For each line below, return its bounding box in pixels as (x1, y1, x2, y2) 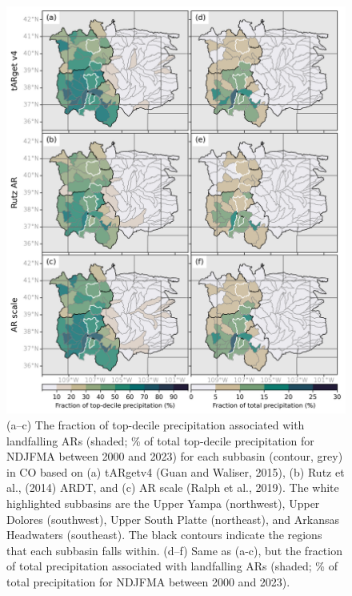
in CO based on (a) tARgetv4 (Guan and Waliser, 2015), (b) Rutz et (6, 463, 345, 480)
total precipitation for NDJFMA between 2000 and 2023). (6, 573, 290, 590)
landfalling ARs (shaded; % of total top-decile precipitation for (6, 432, 314, 449)
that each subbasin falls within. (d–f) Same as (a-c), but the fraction (6, 542, 342, 558)
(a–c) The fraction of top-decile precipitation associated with (6, 416, 305, 433)
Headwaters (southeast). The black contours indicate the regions (6, 526, 322, 543)
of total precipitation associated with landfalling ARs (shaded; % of (6, 558, 338, 574)
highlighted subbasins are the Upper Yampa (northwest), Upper (6, 494, 320, 511)
